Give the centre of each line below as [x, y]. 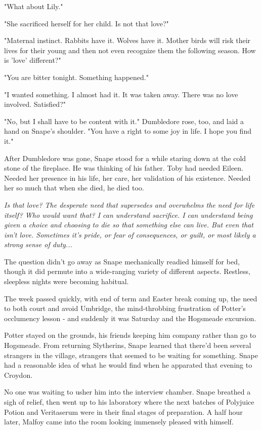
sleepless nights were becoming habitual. [67, 281]
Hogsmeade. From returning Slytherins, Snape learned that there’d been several [128, 345]
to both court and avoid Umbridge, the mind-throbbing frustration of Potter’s [125, 308]
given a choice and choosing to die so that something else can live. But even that [129, 225]
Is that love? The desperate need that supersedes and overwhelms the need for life [129, 204]
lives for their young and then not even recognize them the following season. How [130, 50]
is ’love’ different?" [33, 60]
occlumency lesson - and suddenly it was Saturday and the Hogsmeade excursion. [130, 318]
